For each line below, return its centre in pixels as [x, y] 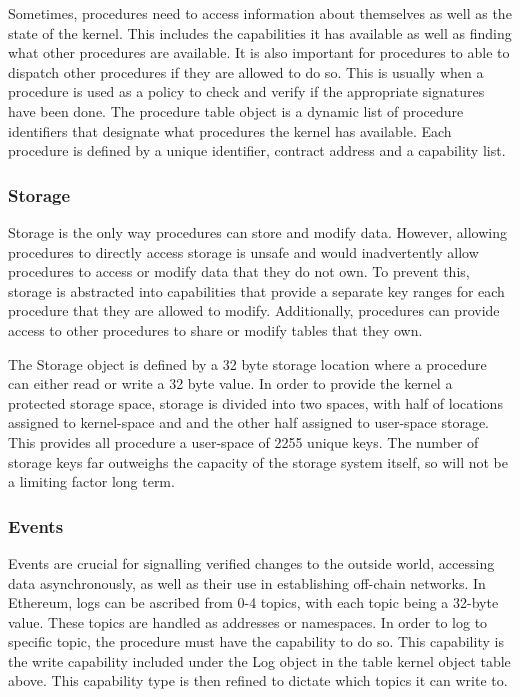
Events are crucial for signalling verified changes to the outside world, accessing [251, 562]
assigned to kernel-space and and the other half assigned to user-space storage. [249, 422]
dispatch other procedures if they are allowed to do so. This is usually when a [246, 71]
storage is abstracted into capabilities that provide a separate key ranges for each [256, 290]
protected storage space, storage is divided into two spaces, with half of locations [255, 402]
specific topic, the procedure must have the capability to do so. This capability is [256, 641]
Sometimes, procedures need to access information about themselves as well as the [260, 13]
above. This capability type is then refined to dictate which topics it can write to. [258, 680]
